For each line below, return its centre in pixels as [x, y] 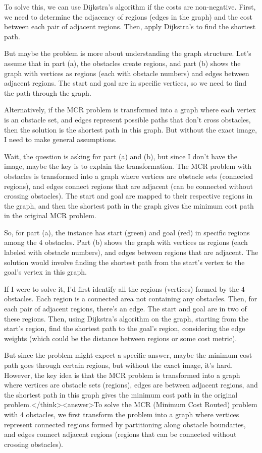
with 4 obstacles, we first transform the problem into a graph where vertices [122, 414]
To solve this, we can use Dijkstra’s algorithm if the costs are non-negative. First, [130, 7]
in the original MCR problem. [50, 215]
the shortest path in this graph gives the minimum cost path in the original [121, 394]
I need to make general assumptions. [61, 139]
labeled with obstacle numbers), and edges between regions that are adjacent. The [131, 252]
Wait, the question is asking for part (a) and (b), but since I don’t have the [121, 156]
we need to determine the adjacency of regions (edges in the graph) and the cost [128, 16]
